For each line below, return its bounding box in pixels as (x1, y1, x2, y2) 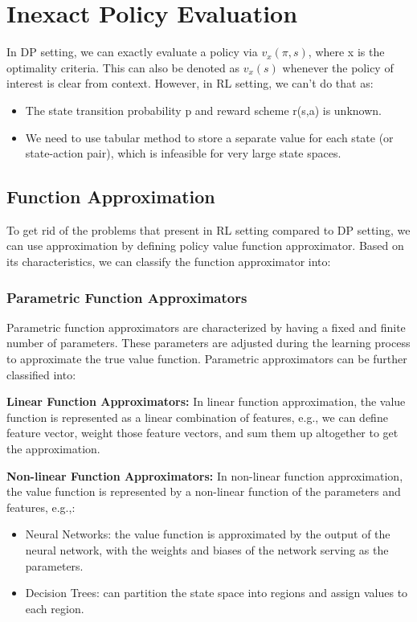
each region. (25, 599, 84, 616)
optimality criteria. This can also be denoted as (6, 59, 240, 76)
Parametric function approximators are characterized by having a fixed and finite (6, 318, 406, 335)
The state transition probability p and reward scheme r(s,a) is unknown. (25, 101, 382, 118)
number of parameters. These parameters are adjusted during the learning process (6, 334, 411, 351)
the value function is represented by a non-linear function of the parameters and (6, 483, 401, 500)
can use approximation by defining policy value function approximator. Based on (6, 237, 404, 254)
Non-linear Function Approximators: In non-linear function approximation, (6, 467, 403, 484)
